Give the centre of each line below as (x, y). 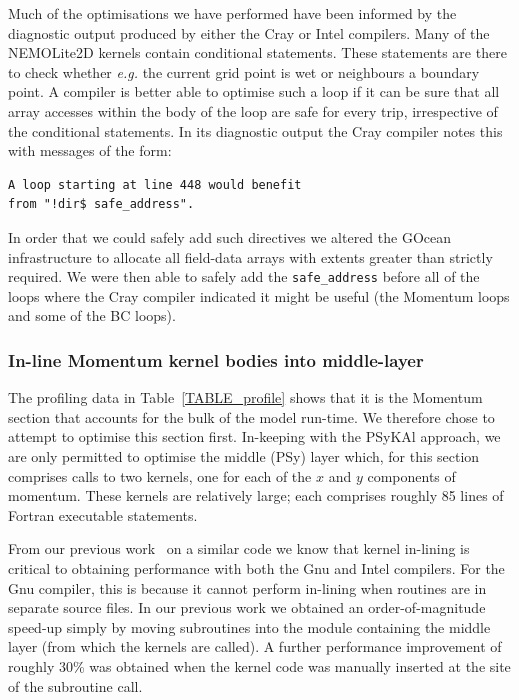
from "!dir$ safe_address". (101, 204)
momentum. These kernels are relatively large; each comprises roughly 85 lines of (256, 495)
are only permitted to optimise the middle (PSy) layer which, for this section (244, 455)
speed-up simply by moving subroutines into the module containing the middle (249, 626)
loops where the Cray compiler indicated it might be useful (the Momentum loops (259, 295)
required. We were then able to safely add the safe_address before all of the (244, 276)
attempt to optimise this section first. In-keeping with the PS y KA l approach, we (254, 436)
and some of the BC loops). (92, 315)
